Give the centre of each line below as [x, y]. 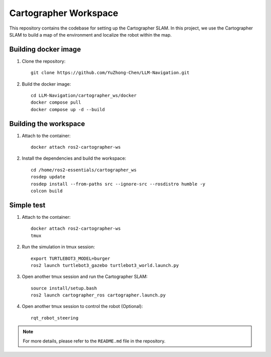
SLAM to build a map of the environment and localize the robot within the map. [91, 35]
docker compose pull [56, 102]
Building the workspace [47, 123]
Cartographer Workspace [64, 13]
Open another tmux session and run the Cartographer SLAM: [85, 277]
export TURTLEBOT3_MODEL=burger [71, 258]
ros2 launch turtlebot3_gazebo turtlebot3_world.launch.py [105, 265]
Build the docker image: [46, 84]
